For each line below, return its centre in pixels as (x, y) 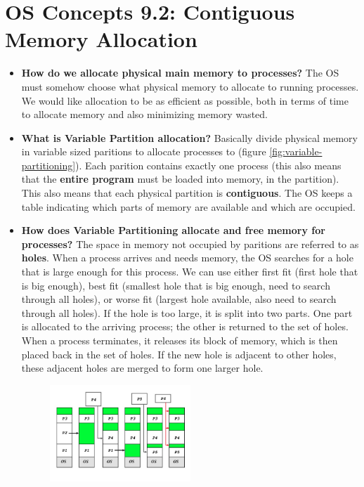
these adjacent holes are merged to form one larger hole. (142, 368)
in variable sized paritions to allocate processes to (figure (144, 151)
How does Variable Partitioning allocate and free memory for (173, 230)
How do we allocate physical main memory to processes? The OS (180, 73)
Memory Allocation (101, 39)
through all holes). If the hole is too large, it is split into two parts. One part (187, 312)
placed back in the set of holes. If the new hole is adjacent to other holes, (179, 354)
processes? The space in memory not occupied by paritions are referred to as (190, 243)
